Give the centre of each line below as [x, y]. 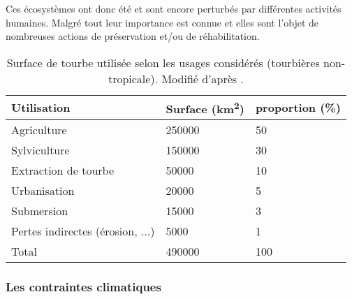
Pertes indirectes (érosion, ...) [83, 231]
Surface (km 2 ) [205, 108]
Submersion [40, 211]
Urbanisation [43, 191]
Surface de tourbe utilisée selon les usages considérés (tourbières [163, 62]
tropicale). [133, 78]
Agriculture [39, 130]
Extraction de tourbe [63, 170]
